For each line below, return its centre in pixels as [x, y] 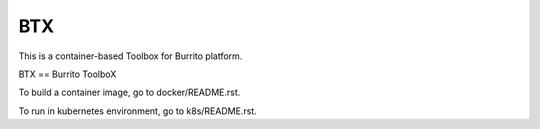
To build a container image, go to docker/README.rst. [129, 92]
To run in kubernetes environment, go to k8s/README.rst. [137, 111]
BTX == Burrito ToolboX [67, 74]
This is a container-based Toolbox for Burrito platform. [130, 56]
